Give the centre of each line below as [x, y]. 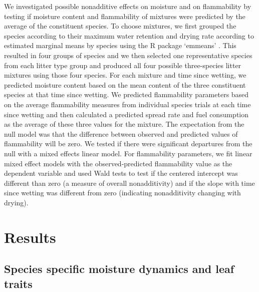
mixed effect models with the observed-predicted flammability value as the [118, 163]
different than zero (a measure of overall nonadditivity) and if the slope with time [129, 183]
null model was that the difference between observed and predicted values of [121, 133]
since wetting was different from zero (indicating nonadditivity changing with [122, 193]
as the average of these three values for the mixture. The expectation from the [124, 124]
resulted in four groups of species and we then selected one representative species [128, 55]
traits [18, 283]
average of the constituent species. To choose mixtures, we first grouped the [120, 26]
